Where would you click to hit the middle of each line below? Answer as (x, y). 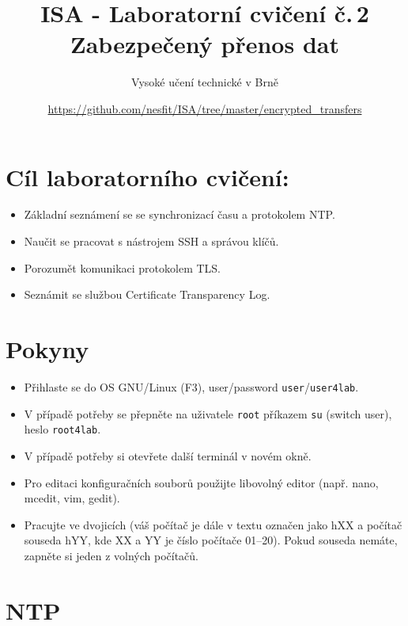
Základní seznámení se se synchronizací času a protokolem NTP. (179, 214)
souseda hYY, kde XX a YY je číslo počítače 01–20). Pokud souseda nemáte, (211, 540)
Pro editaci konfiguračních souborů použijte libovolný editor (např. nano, (201, 482)
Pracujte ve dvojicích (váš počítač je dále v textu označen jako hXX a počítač (213, 524)
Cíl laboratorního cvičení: (147, 176)
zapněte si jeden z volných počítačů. (111, 555)
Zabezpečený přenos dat (205, 44)
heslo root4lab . (62, 429)
